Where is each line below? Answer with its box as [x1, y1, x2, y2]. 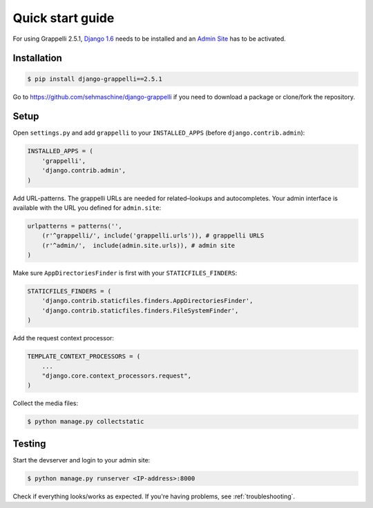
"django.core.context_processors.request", [41, 372, 191, 380]
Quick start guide [12, 10, 115, 26]
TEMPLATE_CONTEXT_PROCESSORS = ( [27, 353, 141, 360]
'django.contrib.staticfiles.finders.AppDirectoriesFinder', [41, 297, 254, 305]
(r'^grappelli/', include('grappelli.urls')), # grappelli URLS [41, 232, 265, 240]
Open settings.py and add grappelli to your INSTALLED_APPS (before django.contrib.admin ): [12, 128, 305, 137]
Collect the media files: [12, 399, 79, 407]
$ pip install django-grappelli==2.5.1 [27, 75, 162, 83]
